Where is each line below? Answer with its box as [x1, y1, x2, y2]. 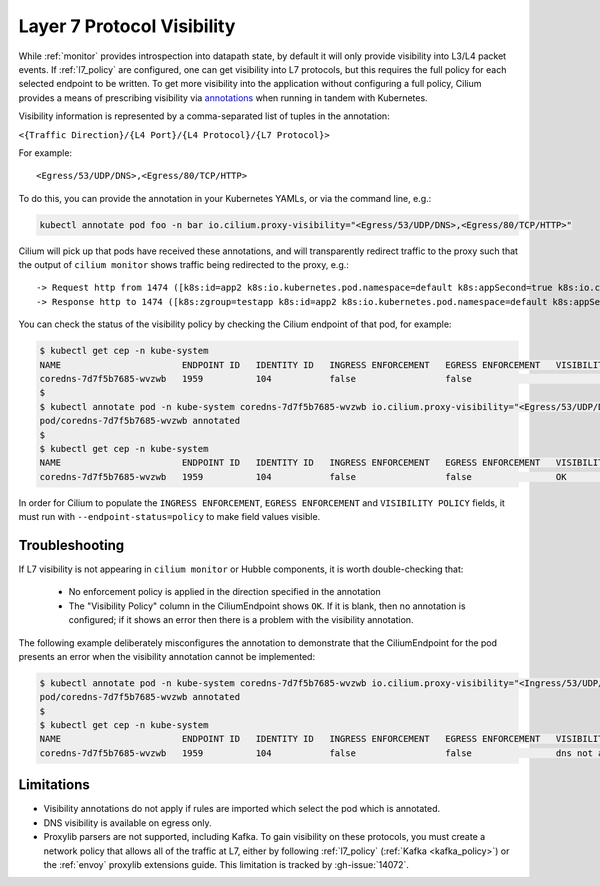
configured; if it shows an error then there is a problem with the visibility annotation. [68, 614, 414, 626]
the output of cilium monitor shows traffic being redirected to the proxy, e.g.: [18, 259, 350, 271]
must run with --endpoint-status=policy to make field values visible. [18, 511, 321, 523]
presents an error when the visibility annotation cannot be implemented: [18, 650, 315, 662]
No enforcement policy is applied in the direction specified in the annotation [68, 586, 381, 598]
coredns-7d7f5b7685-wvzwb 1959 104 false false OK [39, 471, 567, 482]
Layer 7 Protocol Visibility [18, 15, 236, 37]
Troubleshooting [18, 536, 125, 554]
